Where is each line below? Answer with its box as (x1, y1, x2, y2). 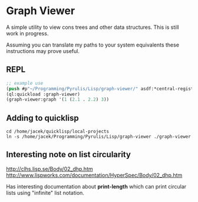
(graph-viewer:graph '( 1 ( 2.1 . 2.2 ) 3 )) (6, 97, 110, 102)
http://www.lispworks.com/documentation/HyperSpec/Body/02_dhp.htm (6, 171, 183, 178)
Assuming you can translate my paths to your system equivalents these (6, 41, 180, 48)
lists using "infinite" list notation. (6, 189, 84, 196)
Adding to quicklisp (6, 113, 79, 123)
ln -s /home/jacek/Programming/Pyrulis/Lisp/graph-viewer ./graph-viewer (6, 134, 192, 140)
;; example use (6, 80, 44, 86)
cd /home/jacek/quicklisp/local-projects (6, 128, 110, 135)
